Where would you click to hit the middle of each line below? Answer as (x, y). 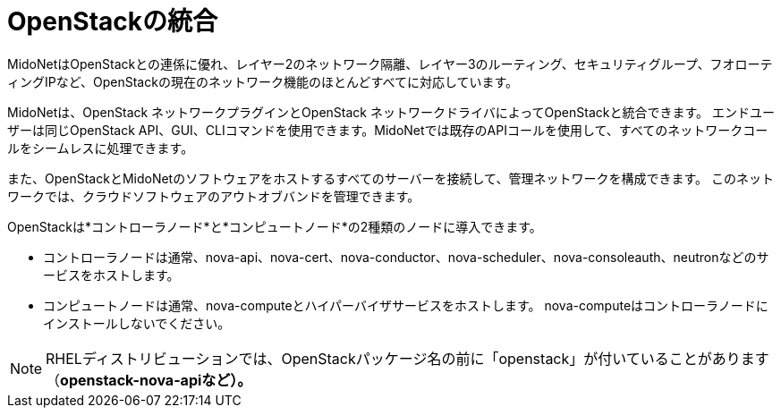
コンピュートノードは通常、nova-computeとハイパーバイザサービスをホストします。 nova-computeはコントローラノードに (406, 305)
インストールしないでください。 (137, 323)
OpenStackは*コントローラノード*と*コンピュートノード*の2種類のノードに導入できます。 (275, 226)
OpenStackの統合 (113, 21)
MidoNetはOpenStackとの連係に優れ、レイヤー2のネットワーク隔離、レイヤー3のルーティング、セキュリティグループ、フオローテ (390, 64)
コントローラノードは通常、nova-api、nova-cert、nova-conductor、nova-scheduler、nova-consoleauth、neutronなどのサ (406, 257)
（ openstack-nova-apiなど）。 (149, 380)
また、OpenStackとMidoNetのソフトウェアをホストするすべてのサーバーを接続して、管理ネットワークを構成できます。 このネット (390, 178)
